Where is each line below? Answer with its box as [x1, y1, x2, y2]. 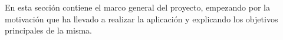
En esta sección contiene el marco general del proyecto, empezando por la [5, 1, 271, 13]
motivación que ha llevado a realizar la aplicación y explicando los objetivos [5, 12, 278, 25]
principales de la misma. [5, 24, 92, 36]
